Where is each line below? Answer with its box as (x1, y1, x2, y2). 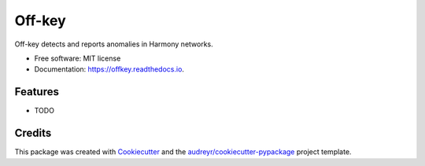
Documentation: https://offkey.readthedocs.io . (34, 65, 185, 74)
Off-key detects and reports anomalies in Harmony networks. (14, 39, 214, 49)
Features (14, 85, 59, 98)
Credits (14, 127, 52, 140)
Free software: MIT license (34, 53, 121, 63)
